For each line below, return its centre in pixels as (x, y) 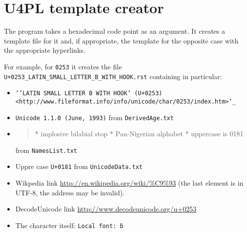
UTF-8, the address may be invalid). (70, 192)
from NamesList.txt (46, 150)
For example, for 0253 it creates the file (63, 66)
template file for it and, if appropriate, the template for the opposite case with (121, 40)
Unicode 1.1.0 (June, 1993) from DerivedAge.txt (94, 117)
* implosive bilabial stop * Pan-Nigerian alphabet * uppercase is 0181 (139, 134)
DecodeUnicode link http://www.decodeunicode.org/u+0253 (106, 209)
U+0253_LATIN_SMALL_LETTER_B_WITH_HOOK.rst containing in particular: (113, 76)
